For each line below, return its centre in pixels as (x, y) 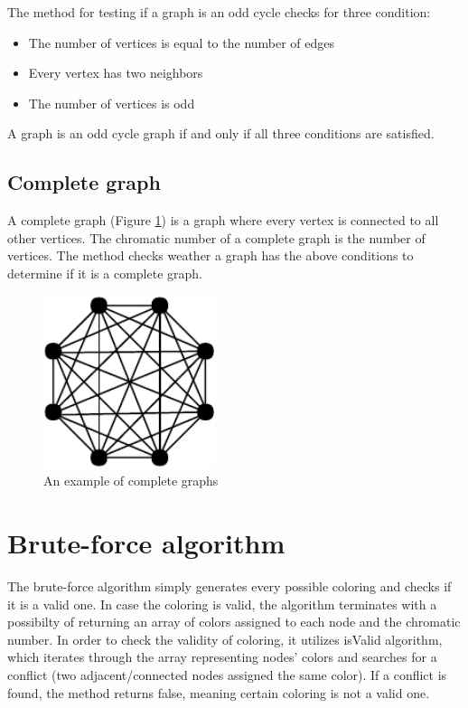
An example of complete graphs (131, 481)
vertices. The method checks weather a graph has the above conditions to (211, 255)
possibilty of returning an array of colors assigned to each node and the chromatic (234, 622)
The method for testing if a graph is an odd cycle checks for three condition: (219, 12)
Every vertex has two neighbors (116, 73)
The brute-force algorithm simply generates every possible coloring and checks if (229, 586)
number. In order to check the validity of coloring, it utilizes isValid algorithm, (225, 639)
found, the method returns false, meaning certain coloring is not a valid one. (219, 692)
